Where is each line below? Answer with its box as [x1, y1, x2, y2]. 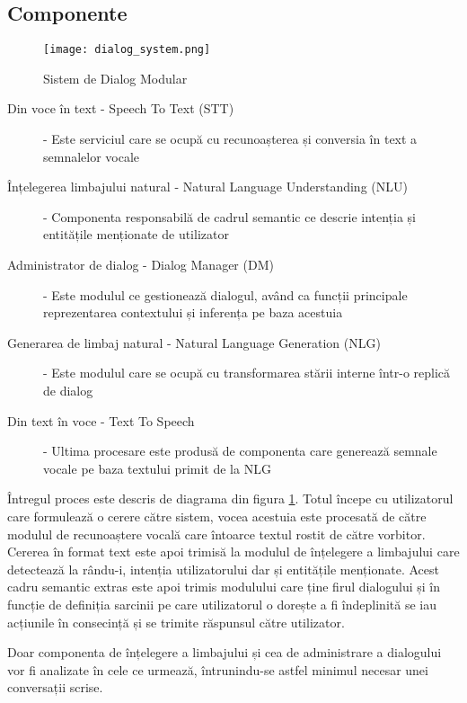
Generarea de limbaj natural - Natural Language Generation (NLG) [7, 333, 381, 351]
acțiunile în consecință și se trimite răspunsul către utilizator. [7, 612, 345, 631]
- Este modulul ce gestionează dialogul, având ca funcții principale [43, 285, 408, 304]
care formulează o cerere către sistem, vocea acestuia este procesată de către [7, 506, 427, 525]
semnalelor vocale [43, 147, 140, 165]
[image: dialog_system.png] [43, 43, 211, 57]
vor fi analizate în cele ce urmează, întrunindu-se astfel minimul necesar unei [7, 660, 428, 679]
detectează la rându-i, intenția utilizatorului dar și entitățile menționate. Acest [7, 559, 439, 578]
